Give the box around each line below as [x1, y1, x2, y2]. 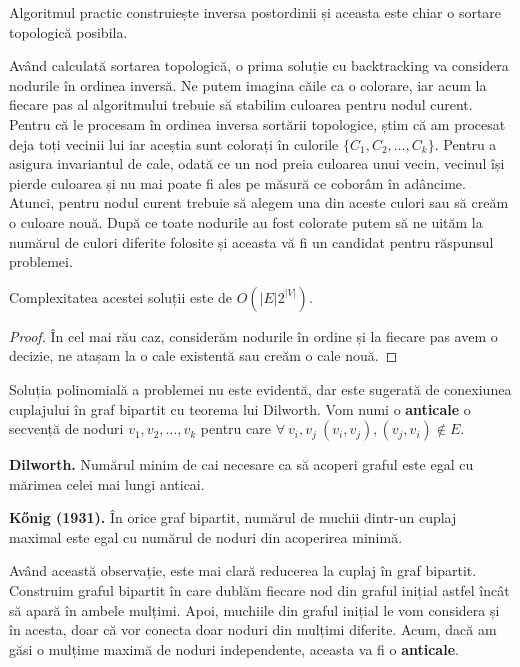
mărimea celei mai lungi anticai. [9, 473, 205, 494]
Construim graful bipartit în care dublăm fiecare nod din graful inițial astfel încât [9, 580, 510, 601]
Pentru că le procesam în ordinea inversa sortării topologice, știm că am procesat [9, 113, 506, 134]
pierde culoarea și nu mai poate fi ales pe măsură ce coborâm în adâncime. [9, 172, 466, 193]
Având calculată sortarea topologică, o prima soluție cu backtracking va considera [9, 55, 509, 76]
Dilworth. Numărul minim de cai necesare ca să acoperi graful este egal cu [9, 454, 474, 475]
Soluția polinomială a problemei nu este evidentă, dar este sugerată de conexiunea [9, 378, 512, 399]
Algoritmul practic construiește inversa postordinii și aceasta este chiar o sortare [9, 2, 502, 22]
